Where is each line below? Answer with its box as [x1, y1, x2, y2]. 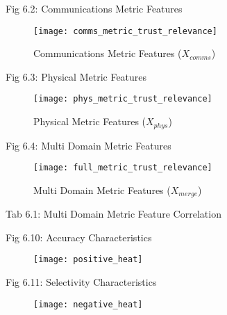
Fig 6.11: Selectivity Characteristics [6, 275, 157, 289]
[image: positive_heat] [33, 255, 143, 265]
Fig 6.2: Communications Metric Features [6, 1, 183, 15]
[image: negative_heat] [33, 299, 143, 309]
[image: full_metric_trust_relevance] [33, 163, 212, 173]
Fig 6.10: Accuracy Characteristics [6, 229, 152, 244]
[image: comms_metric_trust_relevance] [33, 26, 217, 36]
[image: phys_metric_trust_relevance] [33, 94, 212, 104]
